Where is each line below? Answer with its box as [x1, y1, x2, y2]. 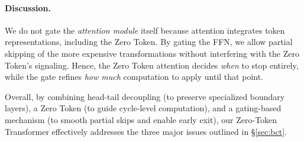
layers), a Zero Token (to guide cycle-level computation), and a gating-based [5, 102, 282, 114]
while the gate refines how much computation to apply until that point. [5, 70, 264, 83]
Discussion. [5, 1, 51, 14]
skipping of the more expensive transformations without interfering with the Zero [5, 47, 299, 59]
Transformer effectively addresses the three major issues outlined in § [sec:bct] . [5, 125, 287, 137]
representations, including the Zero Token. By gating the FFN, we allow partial [5, 35, 293, 48]
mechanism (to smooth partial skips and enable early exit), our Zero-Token [5, 113, 277, 125]
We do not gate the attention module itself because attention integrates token [5, 24, 285, 36]
